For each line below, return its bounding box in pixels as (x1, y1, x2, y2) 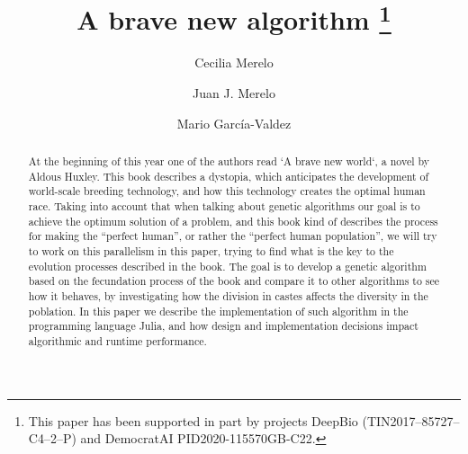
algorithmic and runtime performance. (28, 333, 207, 348)
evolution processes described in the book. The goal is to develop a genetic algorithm (28, 258, 427, 273)
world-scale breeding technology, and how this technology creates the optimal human (28, 183, 426, 199)
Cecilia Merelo (194, 53, 274, 72)
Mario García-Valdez (176, 113, 292, 132)
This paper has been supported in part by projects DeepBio (28, 411, 358, 430)
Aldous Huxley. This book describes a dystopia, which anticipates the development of (28, 168, 429, 183)
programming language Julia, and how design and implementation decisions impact (28, 318, 418, 334)
